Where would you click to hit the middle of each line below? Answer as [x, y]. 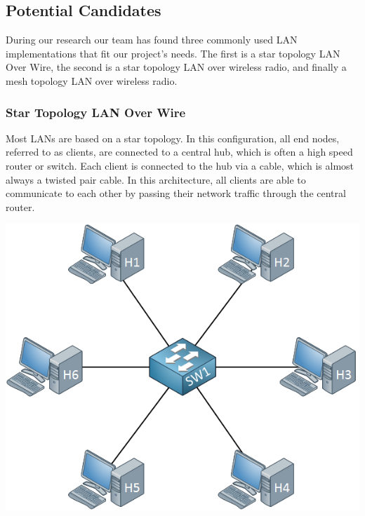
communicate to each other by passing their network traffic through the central [176, 193]
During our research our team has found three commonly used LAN [152, 40]
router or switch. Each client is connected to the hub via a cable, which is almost [180, 165]
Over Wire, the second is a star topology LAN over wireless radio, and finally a [176, 67]
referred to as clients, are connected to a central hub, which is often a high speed [179, 152]
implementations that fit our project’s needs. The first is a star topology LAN [173, 53]
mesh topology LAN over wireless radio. [92, 80]
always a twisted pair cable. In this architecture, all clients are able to [156, 179]
